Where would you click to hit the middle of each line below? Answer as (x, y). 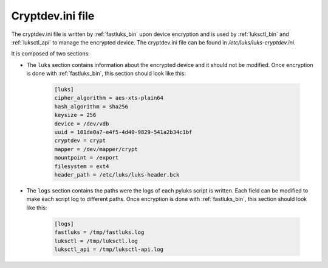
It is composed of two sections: (51, 54)
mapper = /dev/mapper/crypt (96, 149)
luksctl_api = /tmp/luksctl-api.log (109, 249)
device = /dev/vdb (82, 124)
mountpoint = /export (87, 158)
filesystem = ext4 (82, 166)
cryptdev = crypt (80, 141)
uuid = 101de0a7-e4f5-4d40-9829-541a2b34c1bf (123, 132)
